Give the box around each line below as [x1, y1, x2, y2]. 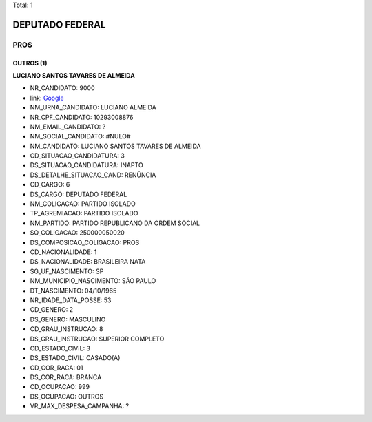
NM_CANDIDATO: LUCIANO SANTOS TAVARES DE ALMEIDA [30, 142, 201, 150]
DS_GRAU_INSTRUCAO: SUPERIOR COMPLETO [30, 335, 165, 343]
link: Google [30, 94, 65, 102]
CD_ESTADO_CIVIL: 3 [30, 344, 91, 352]
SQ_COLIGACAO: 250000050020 [30, 229, 125, 237]
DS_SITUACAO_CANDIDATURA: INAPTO [30, 161, 144, 169]
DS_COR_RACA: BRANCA [30, 373, 102, 381]
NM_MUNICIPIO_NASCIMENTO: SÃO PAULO [30, 277, 156, 285]
